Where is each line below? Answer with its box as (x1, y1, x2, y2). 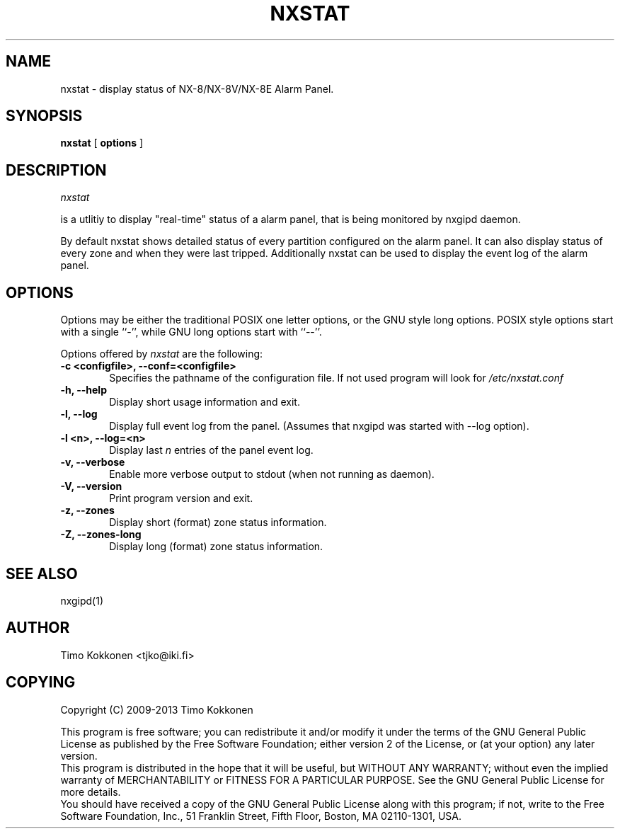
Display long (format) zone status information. (109, 540, 323, 553)
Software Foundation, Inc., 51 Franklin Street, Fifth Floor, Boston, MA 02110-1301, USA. (60, 809, 461, 822)
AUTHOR (6, 619, 70, 637)
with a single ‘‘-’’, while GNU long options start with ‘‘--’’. (60, 326, 322, 338)
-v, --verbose (60, 456, 125, 469)
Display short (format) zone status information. (109, 516, 327, 529)
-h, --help (60, 384, 107, 396)
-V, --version (60, 480, 122, 493)
